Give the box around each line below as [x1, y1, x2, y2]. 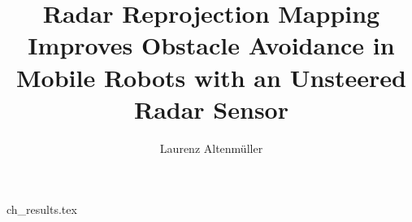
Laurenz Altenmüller [159, 139, 263, 156]
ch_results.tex [7, 201, 77, 218]
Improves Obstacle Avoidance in [28, 28, 395, 62]
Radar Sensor [134, 92, 288, 125]
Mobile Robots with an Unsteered [16, 60, 406, 94]
